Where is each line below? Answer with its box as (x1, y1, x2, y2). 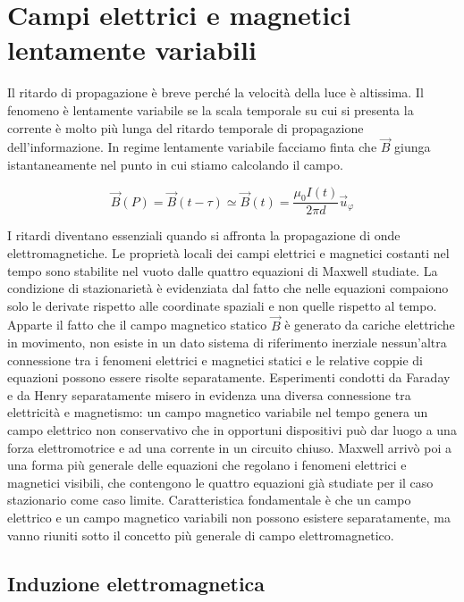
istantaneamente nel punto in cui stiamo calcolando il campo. (7, 155, 343, 173)
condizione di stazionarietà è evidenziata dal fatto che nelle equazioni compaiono (7, 279, 449, 297)
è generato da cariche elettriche (284, 315, 455, 334)
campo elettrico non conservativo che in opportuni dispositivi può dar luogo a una (7, 421, 457, 439)
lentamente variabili (7, 31, 257, 68)
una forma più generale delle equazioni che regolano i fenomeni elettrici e (7, 456, 407, 474)
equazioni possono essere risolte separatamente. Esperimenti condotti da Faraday (7, 368, 451, 387)
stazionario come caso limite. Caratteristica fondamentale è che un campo (7, 490, 411, 509)
